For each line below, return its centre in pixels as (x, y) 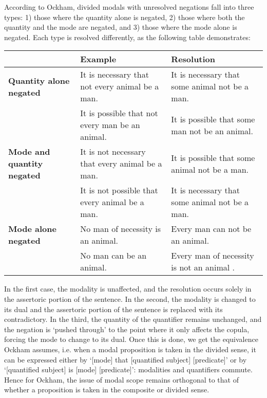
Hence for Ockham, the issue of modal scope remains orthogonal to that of (121, 379)
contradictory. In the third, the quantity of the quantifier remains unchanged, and (133, 319)
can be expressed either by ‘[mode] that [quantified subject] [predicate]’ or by (126, 359)
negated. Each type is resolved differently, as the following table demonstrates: (127, 37)
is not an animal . (203, 267)
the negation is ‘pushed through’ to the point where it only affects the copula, (127, 329)
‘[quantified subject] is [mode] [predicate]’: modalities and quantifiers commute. (128, 369)
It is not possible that (119, 190)
